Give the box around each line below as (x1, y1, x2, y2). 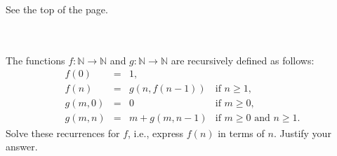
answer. (6, 139, 38, 154)
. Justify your (273, 125, 331, 140)
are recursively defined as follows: (171, 52, 315, 67)
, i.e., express (128, 125, 184, 140)
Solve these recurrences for (6, 125, 120, 140)
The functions (6, 52, 65, 67)
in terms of (218, 125, 265, 140)
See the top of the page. (6, 2, 108, 16)
